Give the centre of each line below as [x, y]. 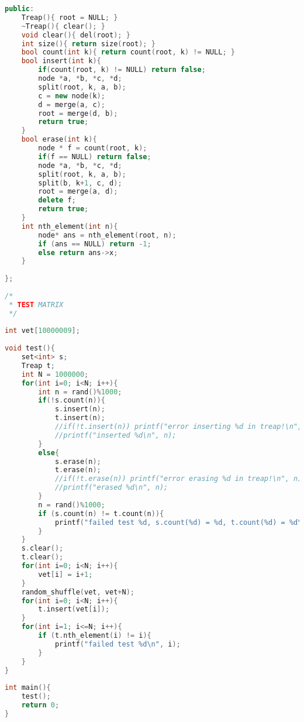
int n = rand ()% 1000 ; [80, 392]
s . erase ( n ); [78, 461]
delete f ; [57, 200]
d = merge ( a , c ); [72, 104]
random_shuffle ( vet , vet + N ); [78, 592]
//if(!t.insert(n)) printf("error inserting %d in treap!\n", [178, 427]
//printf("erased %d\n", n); [111, 488]
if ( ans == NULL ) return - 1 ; [95, 244]
